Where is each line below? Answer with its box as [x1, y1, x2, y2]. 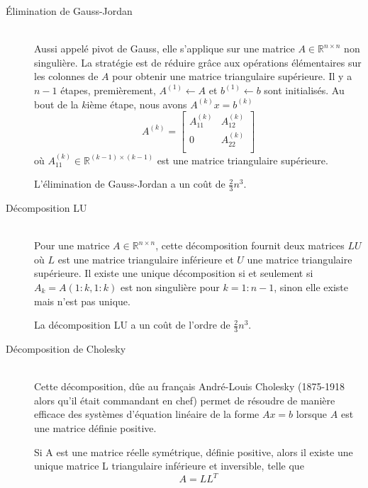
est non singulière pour [120, 279, 220, 294]
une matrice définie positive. [34, 420, 157, 435]
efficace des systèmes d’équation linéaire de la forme [34, 407, 260, 421]
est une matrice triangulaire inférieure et [57, 251, 234, 266]
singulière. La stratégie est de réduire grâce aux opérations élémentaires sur [34, 55, 362, 69]
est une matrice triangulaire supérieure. [157, 152, 328, 167]
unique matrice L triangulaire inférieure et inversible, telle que [34, 458, 304, 473]
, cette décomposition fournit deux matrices [155, 238, 345, 253]
